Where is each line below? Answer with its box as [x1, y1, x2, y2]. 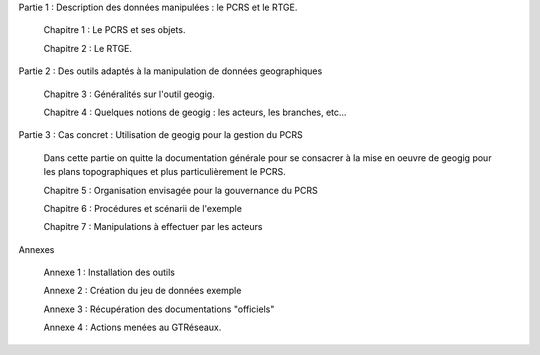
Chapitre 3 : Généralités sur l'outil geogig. [43, 88, 215, 100]
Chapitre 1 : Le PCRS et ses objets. [43, 24, 186, 36]
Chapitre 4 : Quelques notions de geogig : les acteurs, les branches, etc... [43, 106, 347, 118]
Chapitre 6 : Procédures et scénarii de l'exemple [43, 202, 242, 214]
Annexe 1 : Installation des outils [43, 266, 175, 279]
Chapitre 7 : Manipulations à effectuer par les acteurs [43, 221, 263, 233]
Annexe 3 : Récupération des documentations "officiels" [43, 303, 275, 315]
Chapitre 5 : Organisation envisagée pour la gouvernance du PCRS [43, 184, 319, 196]
